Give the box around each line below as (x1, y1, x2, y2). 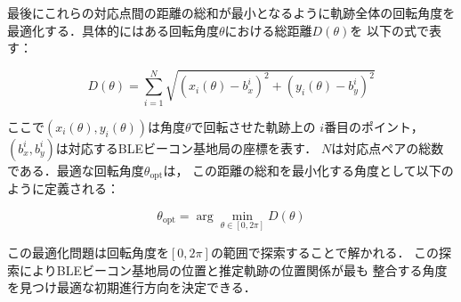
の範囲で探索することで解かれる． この (210, 243, 440, 262)
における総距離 (224, 20, 312, 39)
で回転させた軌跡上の (190, 117, 316, 135)
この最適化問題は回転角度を (7, 243, 169, 262)
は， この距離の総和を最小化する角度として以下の (163, 160, 454, 179)
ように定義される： (7, 179, 119, 198)
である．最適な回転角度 (7, 160, 144, 179)
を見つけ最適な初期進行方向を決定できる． (7, 278, 256, 297)
